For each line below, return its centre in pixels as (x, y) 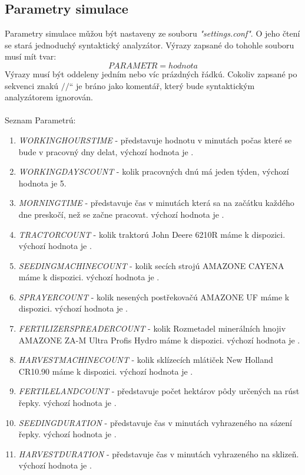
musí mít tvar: (31, 56)
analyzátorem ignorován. (49, 97)
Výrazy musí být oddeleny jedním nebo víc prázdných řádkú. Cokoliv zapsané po (151, 73)
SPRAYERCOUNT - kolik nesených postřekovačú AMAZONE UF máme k (154, 297)
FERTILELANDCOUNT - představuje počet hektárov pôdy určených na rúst (159, 391)
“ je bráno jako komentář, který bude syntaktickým (162, 85)
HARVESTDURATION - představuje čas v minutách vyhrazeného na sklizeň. (159, 453)
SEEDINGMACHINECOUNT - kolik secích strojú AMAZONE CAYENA (151, 265)
